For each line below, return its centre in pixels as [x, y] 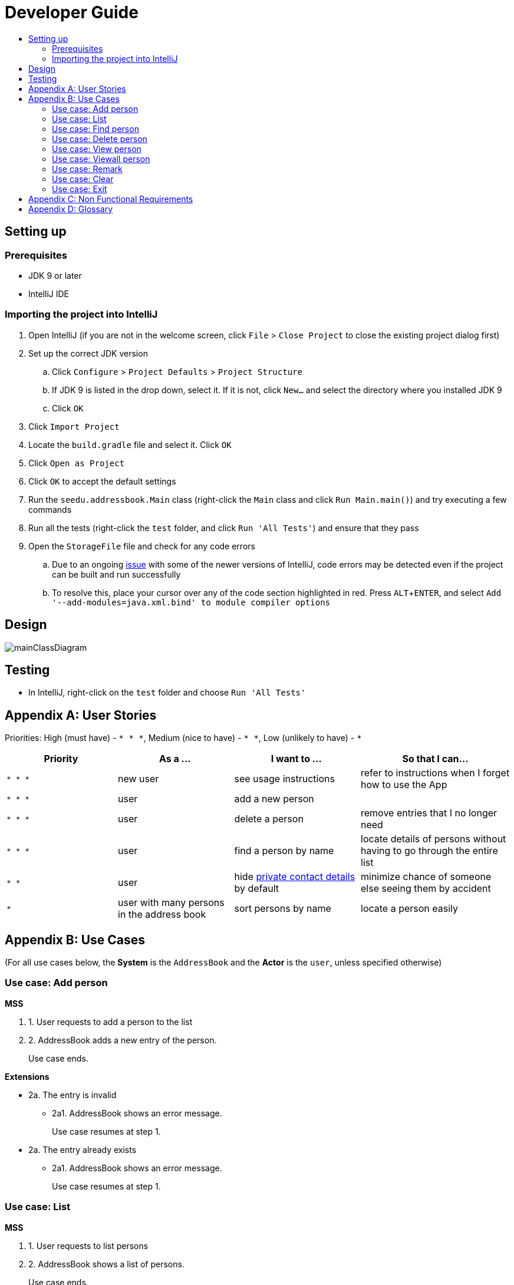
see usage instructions [284, 779]
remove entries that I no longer [429, 813]
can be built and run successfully [116, 574]
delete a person [269, 819]
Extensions [27, 1076]
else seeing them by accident [426, 889]
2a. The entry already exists [83, 1149]
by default [257, 889]
